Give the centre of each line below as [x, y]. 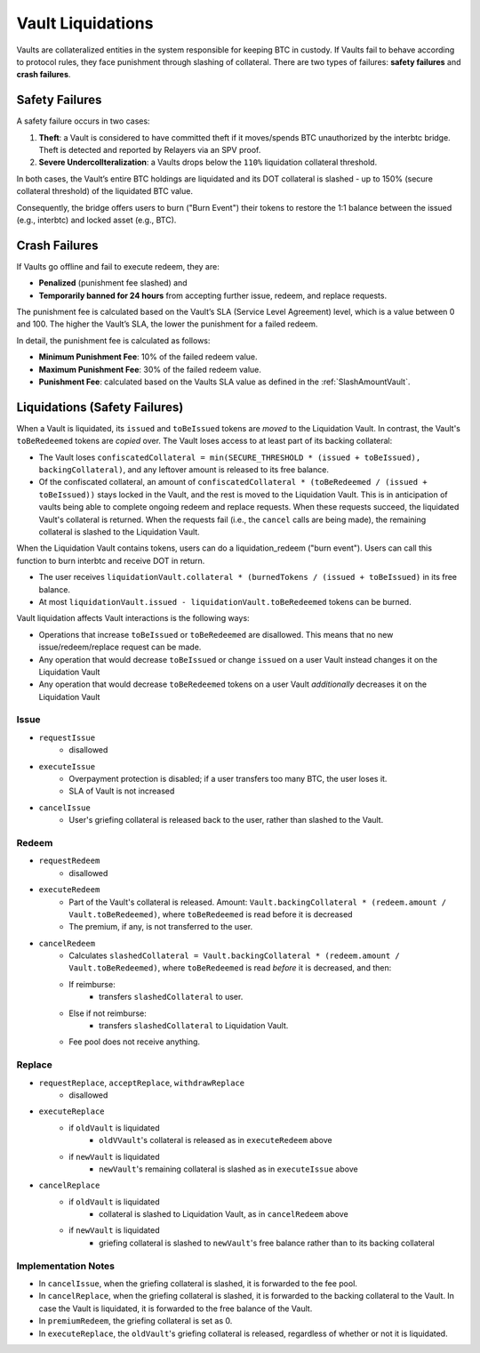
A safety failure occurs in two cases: [83, 121]
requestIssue [67, 737]
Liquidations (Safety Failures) [100, 407]
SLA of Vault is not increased [122, 791]
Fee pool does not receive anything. [134, 1042]
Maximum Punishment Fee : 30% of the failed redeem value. [150, 369]
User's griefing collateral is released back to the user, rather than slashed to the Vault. [226, 820]
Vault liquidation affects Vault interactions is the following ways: [133, 618]
